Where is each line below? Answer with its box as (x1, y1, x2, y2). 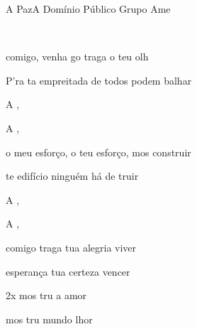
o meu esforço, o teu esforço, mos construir (6, 144, 191, 159)
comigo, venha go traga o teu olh (6, 49, 149, 64)
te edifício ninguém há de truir (6, 168, 139, 183)
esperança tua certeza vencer (6, 264, 130, 279)
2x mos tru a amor (6, 288, 87, 303)
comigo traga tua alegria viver (6, 239, 137, 254)
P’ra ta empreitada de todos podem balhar (6, 72, 192, 87)
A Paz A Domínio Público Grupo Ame (6, 1, 171, 16)
